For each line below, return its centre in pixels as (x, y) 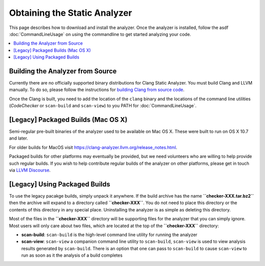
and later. (18, 138)
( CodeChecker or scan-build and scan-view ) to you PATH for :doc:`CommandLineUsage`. (103, 106)
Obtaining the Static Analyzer (71, 13)
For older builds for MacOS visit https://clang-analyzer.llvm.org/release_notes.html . (93, 147)
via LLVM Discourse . (30, 170)
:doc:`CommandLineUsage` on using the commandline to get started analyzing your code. (100, 34)
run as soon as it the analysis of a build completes (72, 255)
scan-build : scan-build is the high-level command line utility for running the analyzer (109, 235)
